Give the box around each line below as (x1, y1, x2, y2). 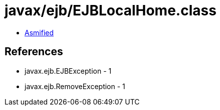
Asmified (25, 28, 54, 37)
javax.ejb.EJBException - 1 (25, 66, 112, 75)
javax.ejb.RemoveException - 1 (25, 82, 125, 91)
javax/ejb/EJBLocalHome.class (5, 2, 216, 19)
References (5, 45, 63, 58)
